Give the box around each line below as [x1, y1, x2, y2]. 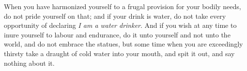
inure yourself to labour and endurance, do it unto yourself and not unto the [4, 29, 231, 39]
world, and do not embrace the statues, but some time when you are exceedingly [4, 39, 243, 49]
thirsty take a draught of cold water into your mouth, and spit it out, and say [4, 48, 235, 58]
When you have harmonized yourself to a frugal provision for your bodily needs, [4, 1, 241, 11]
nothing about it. [4, 58, 55, 68]
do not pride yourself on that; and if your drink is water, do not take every [4, 11, 226, 21]
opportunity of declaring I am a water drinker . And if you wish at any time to [4, 20, 237, 30]
